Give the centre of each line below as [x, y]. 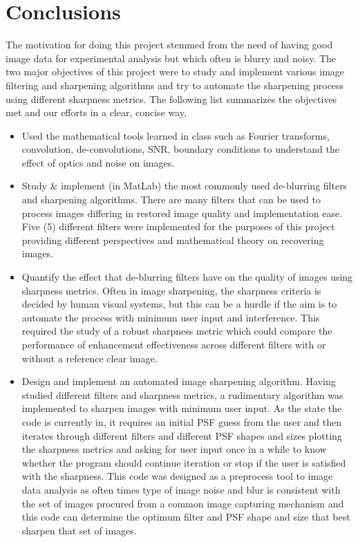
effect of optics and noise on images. [98, 162]
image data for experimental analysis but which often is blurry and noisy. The [171, 58]
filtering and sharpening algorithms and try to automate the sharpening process [175, 85]
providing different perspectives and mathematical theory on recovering [173, 240]
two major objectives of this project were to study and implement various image [175, 72]
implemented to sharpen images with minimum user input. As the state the [182, 408]
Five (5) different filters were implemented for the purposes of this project [178, 226]
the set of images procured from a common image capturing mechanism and [183, 503]
